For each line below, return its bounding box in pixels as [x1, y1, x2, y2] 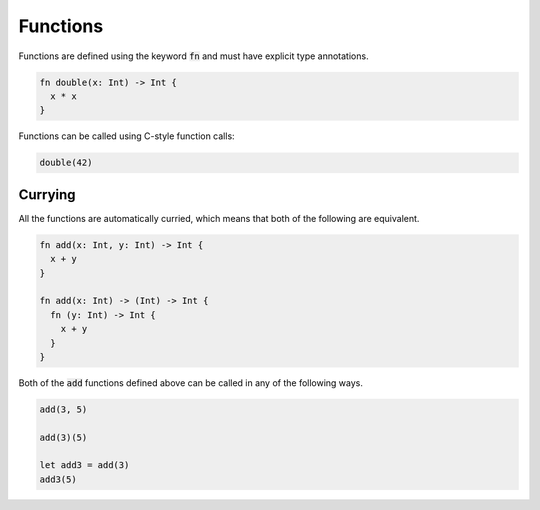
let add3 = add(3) [39, 460, 130, 471]
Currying [18, 186, 76, 203]
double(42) [39, 157, 93, 169]
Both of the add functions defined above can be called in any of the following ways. [18, 376, 364, 389]
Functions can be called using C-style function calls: [18, 130, 235, 142]
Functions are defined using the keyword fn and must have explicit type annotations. [18, 50, 369, 62]
